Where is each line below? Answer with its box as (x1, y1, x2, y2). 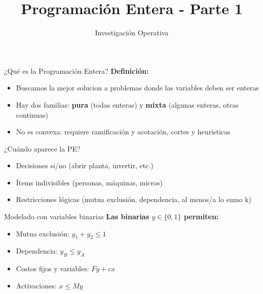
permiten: (183, 211, 219, 222)
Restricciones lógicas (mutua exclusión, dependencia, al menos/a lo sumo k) (16, 194, 252, 205)
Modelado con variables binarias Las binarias (4, 211, 149, 222)
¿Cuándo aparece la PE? (4, 143, 81, 154)
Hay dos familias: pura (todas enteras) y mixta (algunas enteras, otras (16, 99, 239, 110)
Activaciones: (16, 280, 57, 290)
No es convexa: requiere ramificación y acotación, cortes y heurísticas (16, 126, 231, 137)
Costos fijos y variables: (16, 263, 89, 274)
